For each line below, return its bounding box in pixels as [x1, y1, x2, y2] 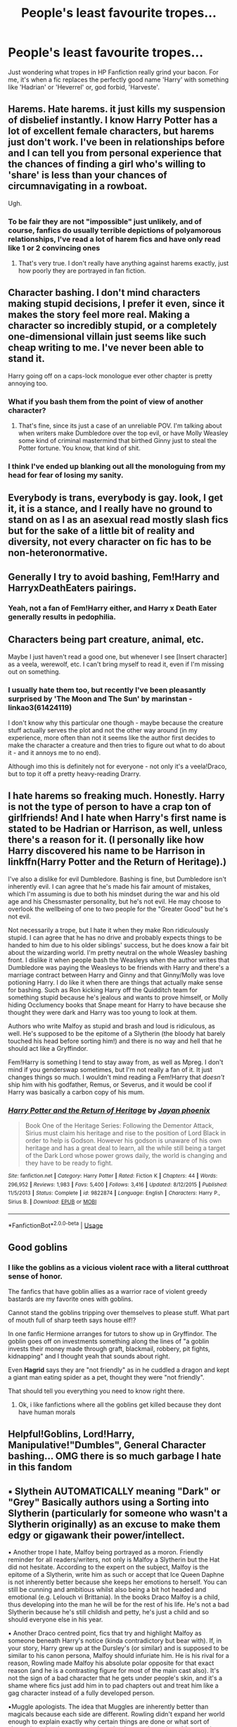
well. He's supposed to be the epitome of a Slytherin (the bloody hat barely [8, 1029, 226, 1037]
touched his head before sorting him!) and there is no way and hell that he [8, 1037, 222, 1045]
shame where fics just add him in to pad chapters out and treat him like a [8, 1681, 219, 1690]
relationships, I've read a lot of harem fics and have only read [8, 234, 221, 244]
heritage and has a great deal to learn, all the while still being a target [25, 1144, 226, 1152]
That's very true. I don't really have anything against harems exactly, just [18, 259, 229, 268]
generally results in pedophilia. [8, 611, 117, 621]
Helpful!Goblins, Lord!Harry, [8, 1428, 135, 1440]
